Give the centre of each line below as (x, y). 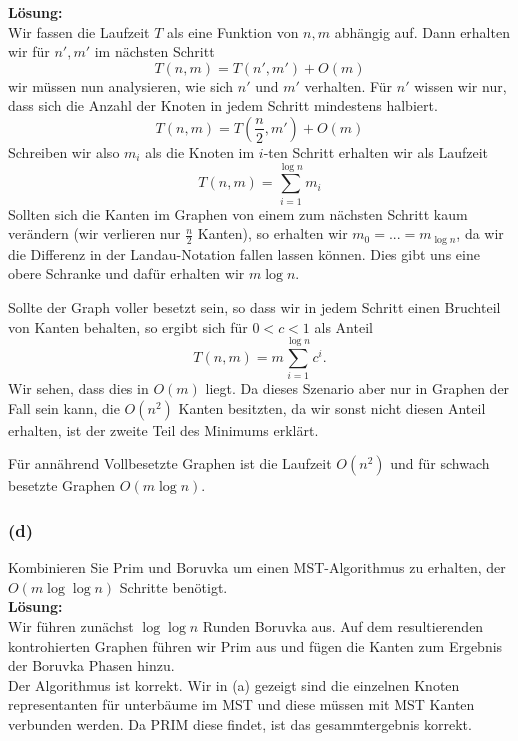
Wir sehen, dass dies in (78, 388)
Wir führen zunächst (71, 626)
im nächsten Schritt (154, 51)
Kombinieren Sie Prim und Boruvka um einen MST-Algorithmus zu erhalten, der (257, 567)
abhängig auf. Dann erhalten (422, 31)
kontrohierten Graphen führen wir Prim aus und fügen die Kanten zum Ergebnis (255, 645)
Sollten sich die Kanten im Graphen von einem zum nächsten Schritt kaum (238, 213)
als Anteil (343, 326)
